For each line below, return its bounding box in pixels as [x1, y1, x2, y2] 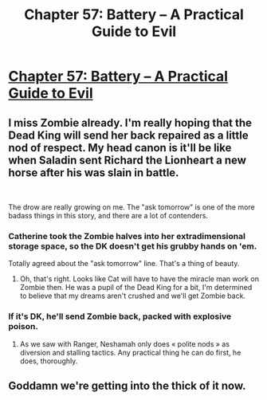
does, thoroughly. [19, 356, 78, 366]
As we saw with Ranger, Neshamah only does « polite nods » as [19, 339, 230, 348]
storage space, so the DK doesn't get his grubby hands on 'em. [8, 241, 257, 252]
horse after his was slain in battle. [8, 166, 179, 179]
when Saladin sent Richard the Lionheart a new [8, 153, 247, 167]
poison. [8, 321, 38, 332]
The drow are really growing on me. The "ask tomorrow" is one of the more [8, 202, 255, 212]
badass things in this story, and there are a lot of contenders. [8, 211, 209, 220]
